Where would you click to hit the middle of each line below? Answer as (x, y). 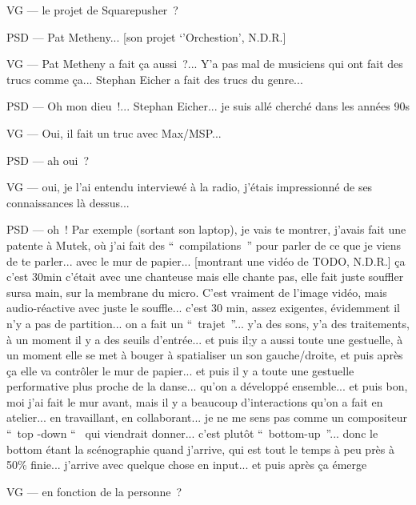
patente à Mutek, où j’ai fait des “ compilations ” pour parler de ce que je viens (204, 244)
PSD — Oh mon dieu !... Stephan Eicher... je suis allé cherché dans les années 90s (208, 106)
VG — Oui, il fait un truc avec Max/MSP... (114, 132)
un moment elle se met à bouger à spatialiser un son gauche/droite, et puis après (205, 355)
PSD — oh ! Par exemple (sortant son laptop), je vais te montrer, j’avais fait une (206, 229)
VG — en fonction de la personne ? (94, 491)
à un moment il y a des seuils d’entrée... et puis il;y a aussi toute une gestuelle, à (205, 339)
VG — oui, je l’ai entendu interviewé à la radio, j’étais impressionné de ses (190, 187)
